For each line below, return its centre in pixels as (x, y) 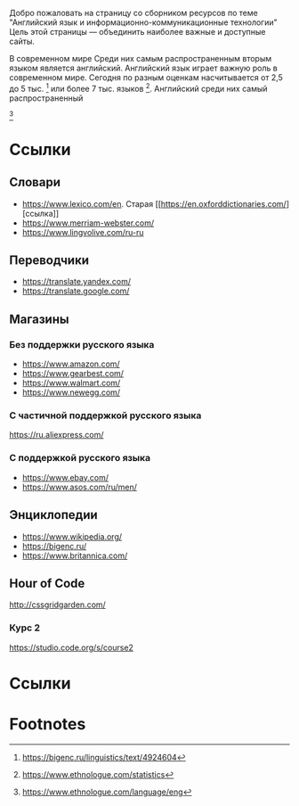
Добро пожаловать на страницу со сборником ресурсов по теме (133, 13)
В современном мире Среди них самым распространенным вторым (141, 58)
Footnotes (48, 724)
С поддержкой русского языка (80, 458)
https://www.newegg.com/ (71, 392)
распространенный (46, 98)
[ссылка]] (40, 213)
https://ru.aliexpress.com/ (57, 435)
